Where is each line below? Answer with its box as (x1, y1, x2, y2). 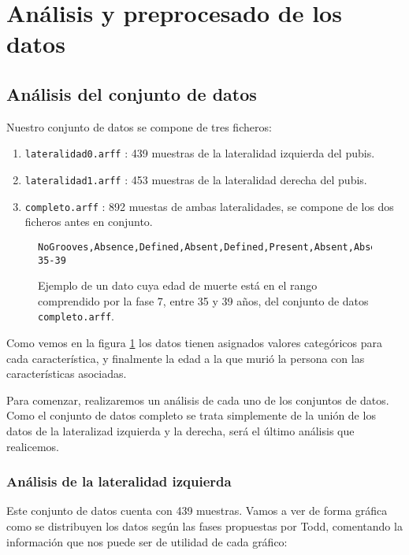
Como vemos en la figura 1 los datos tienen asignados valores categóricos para (6, 335, 383, 351)
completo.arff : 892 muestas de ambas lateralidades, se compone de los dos (24, 198, 394, 214)
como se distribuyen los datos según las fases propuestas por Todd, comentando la (6, 518, 403, 535)
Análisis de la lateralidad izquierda (6, 472, 232, 491)
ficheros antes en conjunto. (24, 213, 153, 230)
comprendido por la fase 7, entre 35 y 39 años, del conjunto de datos (38, 292, 369, 309)
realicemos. (6, 438, 59, 454)
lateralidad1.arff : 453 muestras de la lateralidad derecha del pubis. (24, 172, 367, 188)
